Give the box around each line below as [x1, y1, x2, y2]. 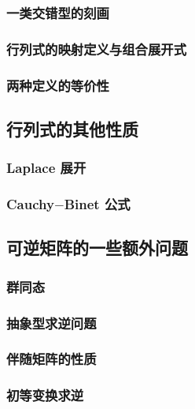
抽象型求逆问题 [6, 313, 97, 332]
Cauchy [6, 194, 54, 214]
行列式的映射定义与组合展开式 [6, 39, 187, 58]
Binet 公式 [64, 194, 131, 214]
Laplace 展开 [6, 158, 86, 178]
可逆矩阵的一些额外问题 [6, 235, 188, 260]
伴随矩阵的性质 [6, 349, 97, 369]
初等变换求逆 [6, 385, 84, 405]
